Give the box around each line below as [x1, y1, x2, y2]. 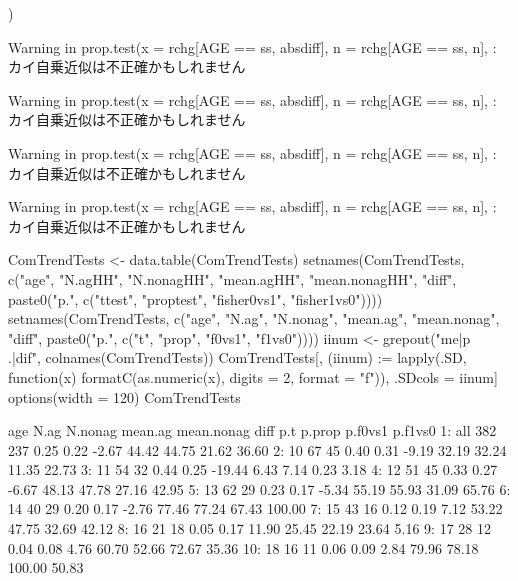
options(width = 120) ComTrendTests [8, 386, 241, 407]
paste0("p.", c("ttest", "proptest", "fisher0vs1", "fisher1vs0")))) [8, 288, 383, 309]
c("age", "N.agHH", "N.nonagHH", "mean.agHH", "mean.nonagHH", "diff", [8, 268, 457, 289]
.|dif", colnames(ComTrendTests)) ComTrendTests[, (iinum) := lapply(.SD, [8, 347, 467, 368]
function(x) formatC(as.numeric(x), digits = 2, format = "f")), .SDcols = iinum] [8, 366, 498, 387]
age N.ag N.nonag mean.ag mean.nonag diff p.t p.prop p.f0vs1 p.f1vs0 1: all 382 [8, 420, 497, 441]
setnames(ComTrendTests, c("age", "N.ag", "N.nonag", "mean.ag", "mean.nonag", [8, 308, 500, 329]
